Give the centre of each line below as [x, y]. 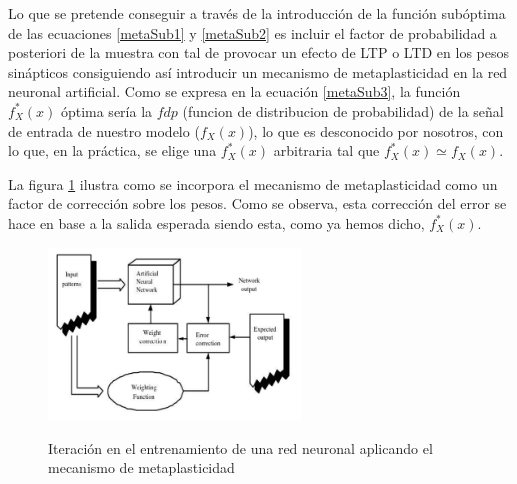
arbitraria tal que [326, 150]
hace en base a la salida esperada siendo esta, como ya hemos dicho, [216, 222]
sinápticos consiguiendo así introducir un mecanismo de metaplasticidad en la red [258, 71]
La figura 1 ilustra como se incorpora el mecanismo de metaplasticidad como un [253, 183]
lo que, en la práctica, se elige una [112, 150]
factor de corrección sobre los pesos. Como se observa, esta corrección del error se [257, 203]
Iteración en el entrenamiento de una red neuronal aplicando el [240, 447]
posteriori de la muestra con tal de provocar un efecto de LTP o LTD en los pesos [259, 52]
